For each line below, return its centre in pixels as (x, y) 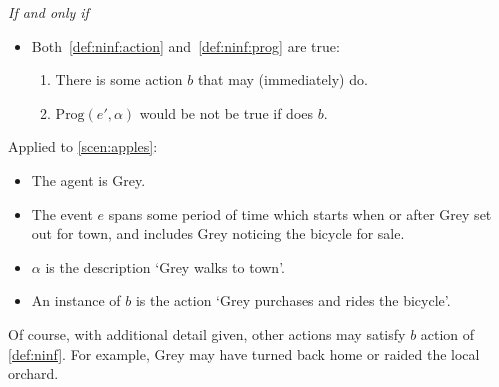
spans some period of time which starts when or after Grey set (300, 213)
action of (447, 333)
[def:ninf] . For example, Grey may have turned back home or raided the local (244, 353)
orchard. (33, 373)
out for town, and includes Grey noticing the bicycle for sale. (218, 233)
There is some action (119, 79)
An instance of (76, 300)
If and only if (48, 12)
